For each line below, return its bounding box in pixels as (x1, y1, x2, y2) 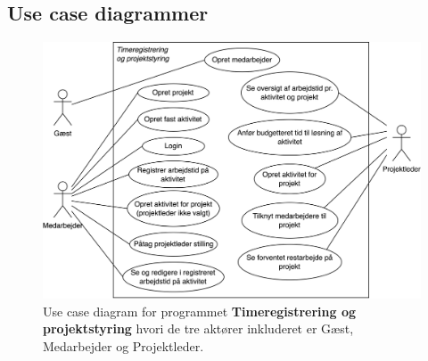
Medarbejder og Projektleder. (43, 336, 204, 355)
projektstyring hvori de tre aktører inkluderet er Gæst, (43, 319, 354, 338)
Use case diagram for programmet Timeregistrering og (43, 301, 357, 320)
